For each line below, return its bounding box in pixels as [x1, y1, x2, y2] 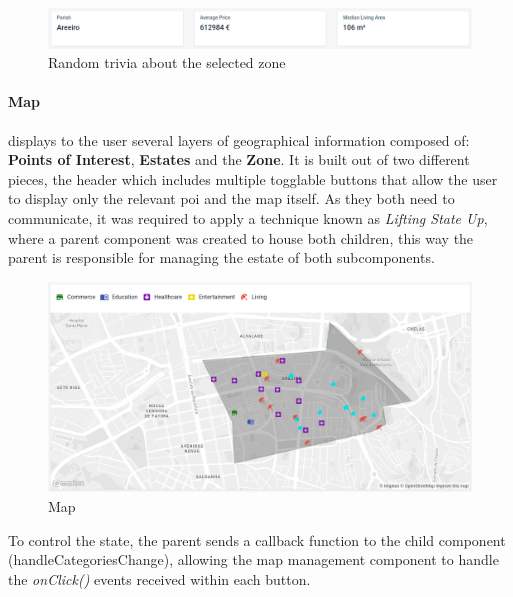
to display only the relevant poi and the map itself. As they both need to [8, 188, 455, 209]
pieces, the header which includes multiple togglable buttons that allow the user [8, 168, 498, 189]
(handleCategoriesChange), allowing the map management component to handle [8, 549, 499, 570]
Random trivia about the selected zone [48, 52, 286, 73]
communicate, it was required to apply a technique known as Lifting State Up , [8, 207, 488, 228]
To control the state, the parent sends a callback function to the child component [8, 529, 506, 550]
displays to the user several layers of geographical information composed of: [8, 129, 470, 150]
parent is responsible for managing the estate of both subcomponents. [8, 247, 435, 268]
